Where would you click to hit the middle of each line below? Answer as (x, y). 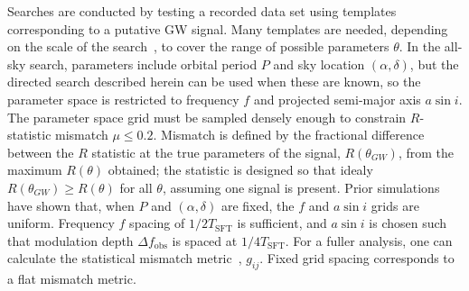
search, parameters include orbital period (143, 64)
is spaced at (205, 240)
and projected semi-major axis (337, 99)
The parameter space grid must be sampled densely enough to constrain (207, 117)
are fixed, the (258, 205)
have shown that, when (71, 205)
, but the (434, 64)
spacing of (157, 223)
